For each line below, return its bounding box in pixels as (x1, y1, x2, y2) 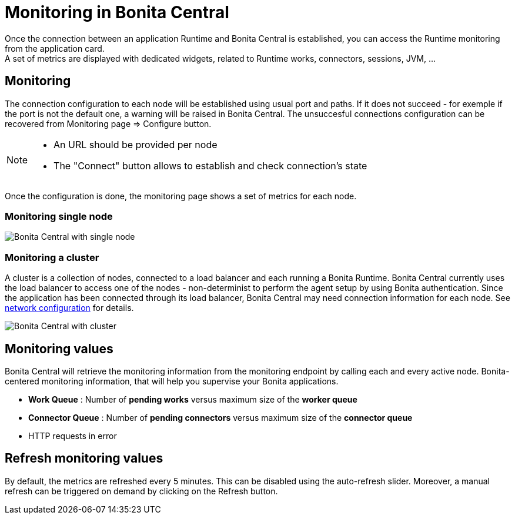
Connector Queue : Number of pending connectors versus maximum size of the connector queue (28, 412, 413, 423)
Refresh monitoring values (5, 451, 163, 466)
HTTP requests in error (28, 430, 117, 441)
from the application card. (5, 43, 105, 53)
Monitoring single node (5, 210, 113, 222)
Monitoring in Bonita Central (5, 2, 229, 22)
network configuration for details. (5, 303, 134, 313)
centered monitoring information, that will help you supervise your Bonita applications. (5, 376, 339, 386)
